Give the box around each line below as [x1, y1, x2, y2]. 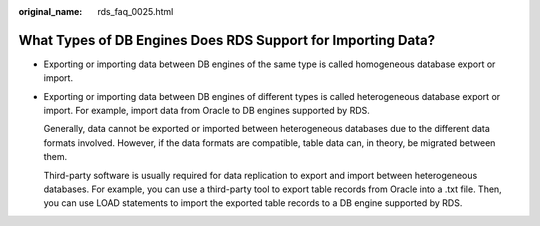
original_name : [18, 6, 83, 17]
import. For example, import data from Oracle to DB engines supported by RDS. [43, 105, 370, 117]
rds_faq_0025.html [97, 6, 174, 17]
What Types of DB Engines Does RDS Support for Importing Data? [18, 31, 435, 49]
